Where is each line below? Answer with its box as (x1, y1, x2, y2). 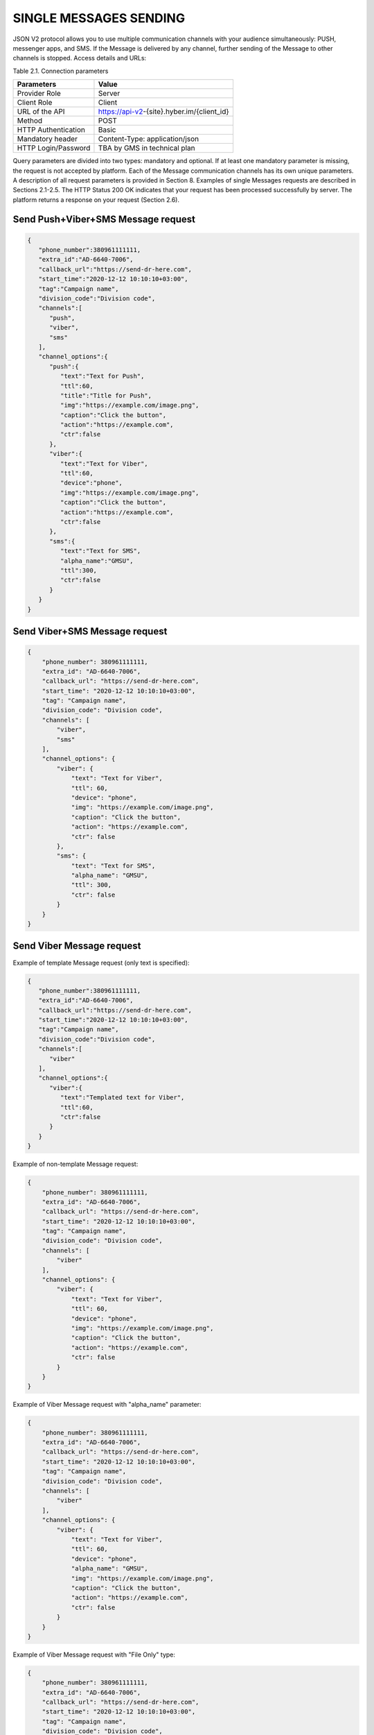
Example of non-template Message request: (12, 1160, 139, 1169)
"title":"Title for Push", (60, 391, 152, 399)
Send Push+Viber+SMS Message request (12, 214, 195, 226)
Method (17, 116, 43, 126)
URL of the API (17, 107, 65, 117)
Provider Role (17, 89, 62, 99)
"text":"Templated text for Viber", (60, 1094, 185, 1101)
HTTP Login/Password (17, 143, 91, 153)
